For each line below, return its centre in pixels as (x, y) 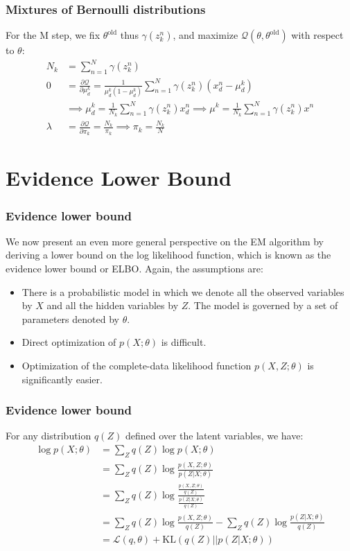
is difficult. (184, 342)
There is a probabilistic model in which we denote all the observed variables (183, 291)
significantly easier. (62, 379)
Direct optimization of (69, 342)
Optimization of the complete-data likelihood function (137, 365)
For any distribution (49, 436)
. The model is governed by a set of (263, 305)
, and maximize (205, 35)
